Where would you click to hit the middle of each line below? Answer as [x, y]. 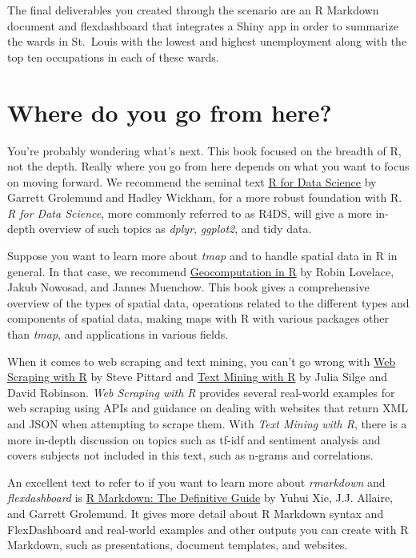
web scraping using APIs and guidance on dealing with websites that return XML [208, 408]
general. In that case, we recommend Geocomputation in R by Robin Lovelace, [201, 271]
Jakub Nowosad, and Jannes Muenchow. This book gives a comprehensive [188, 287]
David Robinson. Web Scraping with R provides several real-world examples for [201, 392]
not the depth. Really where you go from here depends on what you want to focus [208, 166]
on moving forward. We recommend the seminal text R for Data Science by [192, 181]
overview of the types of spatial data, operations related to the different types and [208, 302]
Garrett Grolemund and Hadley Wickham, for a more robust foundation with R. [205, 197]
